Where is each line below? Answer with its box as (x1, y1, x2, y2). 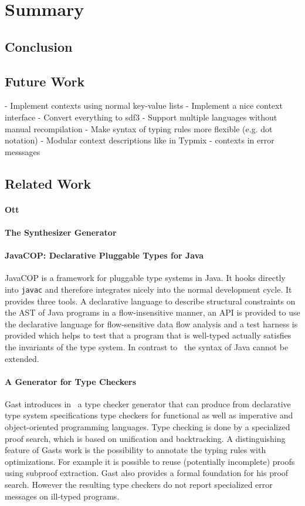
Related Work (5, 174, 91, 192)
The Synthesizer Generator (5, 226, 117, 238)
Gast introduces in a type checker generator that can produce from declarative (5, 397, 291, 410)
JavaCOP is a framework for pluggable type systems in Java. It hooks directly (5, 272, 286, 284)
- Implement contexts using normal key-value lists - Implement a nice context (5, 99, 283, 112)
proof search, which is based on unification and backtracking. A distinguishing (5, 432, 286, 444)
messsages (5, 145, 40, 158)
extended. (5, 352, 39, 364)
